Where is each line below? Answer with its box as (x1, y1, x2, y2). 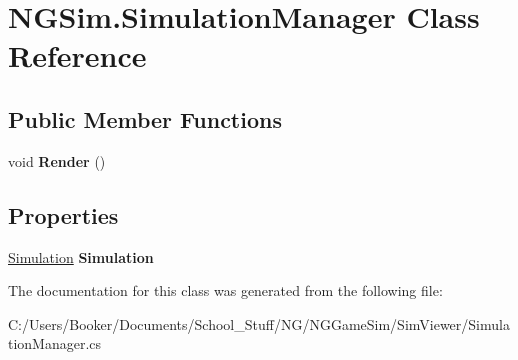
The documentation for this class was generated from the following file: (8, 280, 443, 301)
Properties (8, 199, 119, 230)
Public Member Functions (8, 103, 282, 134)
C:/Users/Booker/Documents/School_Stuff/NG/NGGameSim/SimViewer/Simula (8, 313, 510, 334)
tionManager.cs (8, 333, 102, 354)
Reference (8, 35, 147, 76)
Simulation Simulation (8, 246, 154, 267)
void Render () (8, 150, 106, 171)
